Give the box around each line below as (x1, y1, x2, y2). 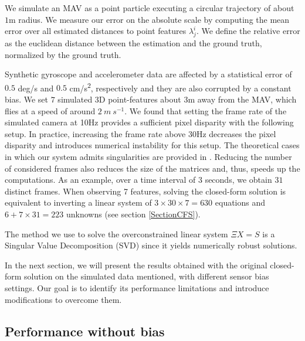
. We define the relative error (196, 25, 300, 37)
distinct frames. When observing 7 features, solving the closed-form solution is (5, 185, 286, 197)
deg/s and (18, 81, 54, 94)
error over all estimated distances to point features (5, 25, 187, 37)
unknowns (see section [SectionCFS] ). (66, 207, 201, 220)
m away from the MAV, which (188, 93, 297, 105)
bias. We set (5, 93, 49, 105)
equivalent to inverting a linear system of (5, 196, 152, 209)
